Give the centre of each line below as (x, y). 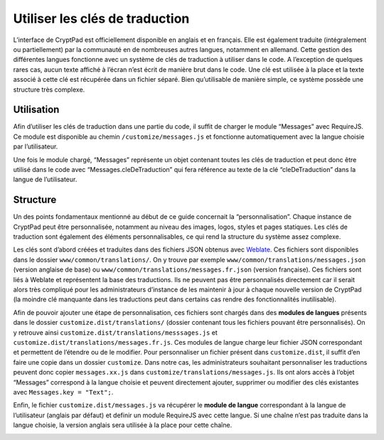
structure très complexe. (49, 90)
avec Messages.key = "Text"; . (63, 392)
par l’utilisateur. (36, 146)
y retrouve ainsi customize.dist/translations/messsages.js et (116, 332)
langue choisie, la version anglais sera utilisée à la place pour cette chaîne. (123, 425)
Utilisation (36, 110)
